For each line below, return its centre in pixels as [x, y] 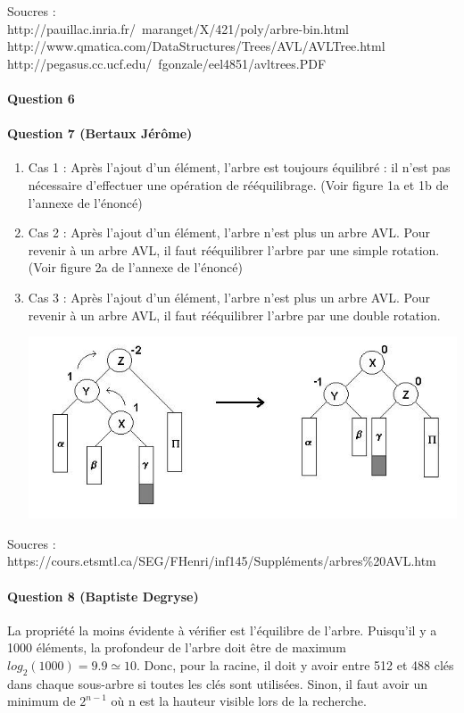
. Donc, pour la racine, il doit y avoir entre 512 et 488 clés [295, 664]
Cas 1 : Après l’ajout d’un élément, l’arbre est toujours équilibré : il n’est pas [239, 167]
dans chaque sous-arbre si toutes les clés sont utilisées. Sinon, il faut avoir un [218, 683]
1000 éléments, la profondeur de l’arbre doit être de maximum [177, 647]
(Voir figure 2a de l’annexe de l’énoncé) [135, 267]
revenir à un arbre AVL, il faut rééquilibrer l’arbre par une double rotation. [234, 315]
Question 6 [41, 98]
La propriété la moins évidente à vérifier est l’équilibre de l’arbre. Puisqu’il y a [222, 630]
